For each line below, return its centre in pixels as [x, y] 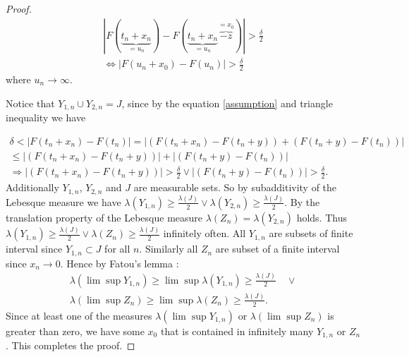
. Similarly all [169, 249]
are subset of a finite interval [277, 249]
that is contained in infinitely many [237, 331]
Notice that [30, 103]
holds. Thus [322, 217]
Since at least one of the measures [79, 315]
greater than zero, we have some [75, 331]
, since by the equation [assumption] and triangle [227, 103]
